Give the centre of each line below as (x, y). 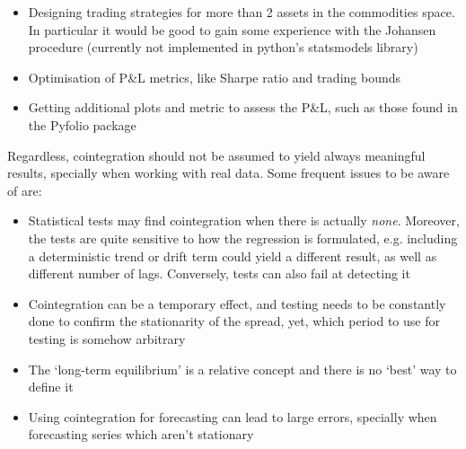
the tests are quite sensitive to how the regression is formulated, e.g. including (243, 238)
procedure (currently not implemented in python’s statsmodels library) (223, 47)
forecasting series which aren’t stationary (141, 434)
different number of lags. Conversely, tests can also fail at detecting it (219, 273)
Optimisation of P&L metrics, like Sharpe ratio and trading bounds (215, 77)
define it (51, 387)
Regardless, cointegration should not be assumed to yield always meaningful (216, 155)
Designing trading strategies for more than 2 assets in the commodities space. (242, 12)
